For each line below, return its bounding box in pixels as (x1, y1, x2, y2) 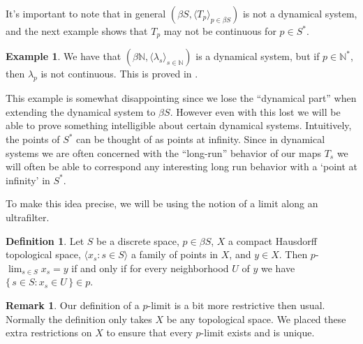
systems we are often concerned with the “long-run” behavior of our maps (6, 145, 321, 160)
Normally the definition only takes (6, 311, 152, 326)
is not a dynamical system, (242, 6, 357, 20)
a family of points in (131, 247, 218, 262)
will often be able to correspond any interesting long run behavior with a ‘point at (6, 159, 358, 174)
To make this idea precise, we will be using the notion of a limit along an (6, 196, 318, 211)
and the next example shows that (6, 24, 148, 38)
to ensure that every (106, 325, 193, 340)
